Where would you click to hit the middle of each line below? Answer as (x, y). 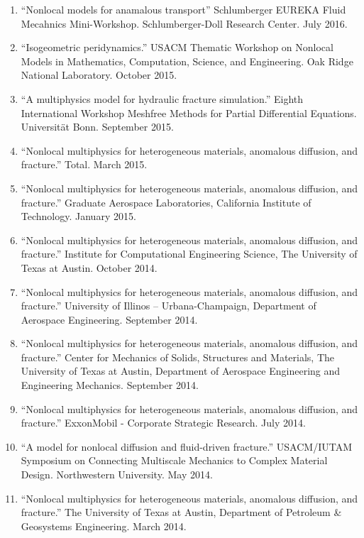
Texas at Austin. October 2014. (89, 267)
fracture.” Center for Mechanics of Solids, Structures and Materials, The (178, 357)
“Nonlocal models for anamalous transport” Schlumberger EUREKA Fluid (183, 9)
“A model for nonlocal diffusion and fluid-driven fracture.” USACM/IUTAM (186, 446)
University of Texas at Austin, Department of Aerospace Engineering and (181, 371)
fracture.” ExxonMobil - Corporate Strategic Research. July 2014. (163, 423)
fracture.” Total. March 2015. (84, 164)
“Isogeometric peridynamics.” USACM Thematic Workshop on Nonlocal (177, 47)
